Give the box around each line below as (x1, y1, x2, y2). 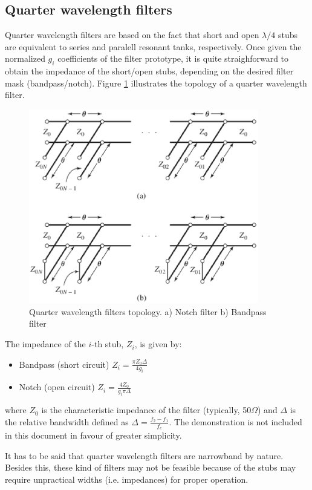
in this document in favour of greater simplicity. (5, 429, 182, 442)
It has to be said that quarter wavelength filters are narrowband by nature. (5, 449, 284, 462)
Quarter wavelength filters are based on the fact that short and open (5, 28, 259, 41)
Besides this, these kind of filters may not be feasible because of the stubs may (5, 461, 296, 474)
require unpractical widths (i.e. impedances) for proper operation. (5, 472, 249, 485)
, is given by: (134, 338, 182, 350)
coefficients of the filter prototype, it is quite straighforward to (57, 52, 289, 65)
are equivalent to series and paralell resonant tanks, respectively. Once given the (5, 40, 302, 53)
